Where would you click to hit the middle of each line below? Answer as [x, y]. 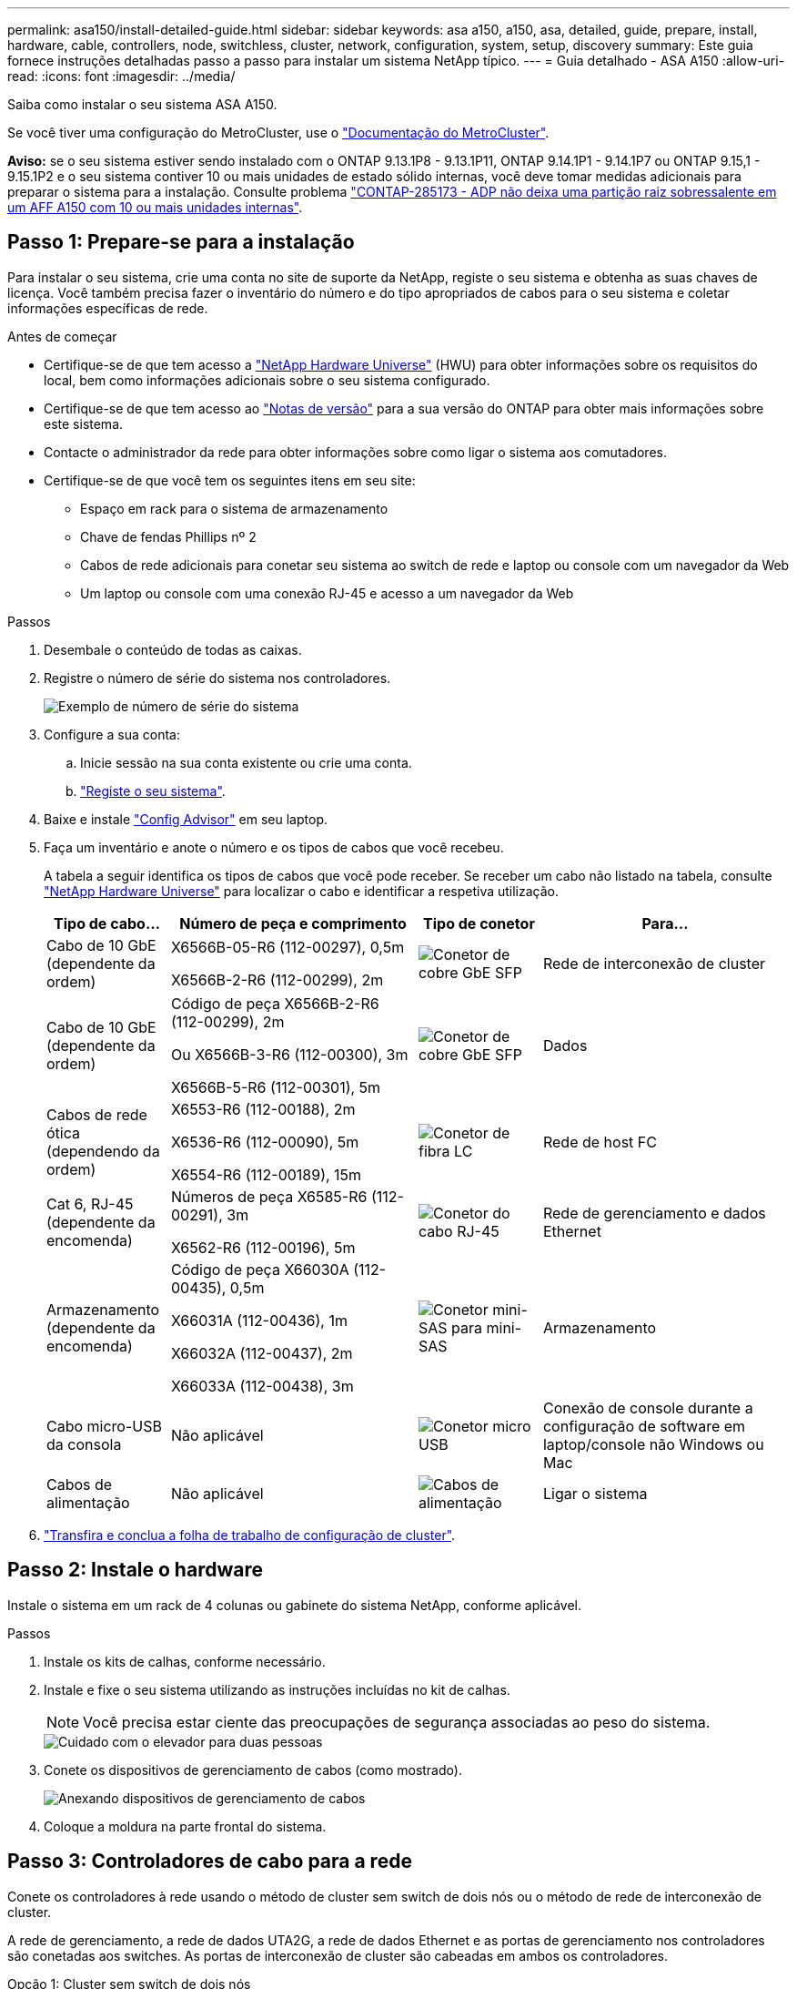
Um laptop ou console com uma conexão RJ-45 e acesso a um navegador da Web [327, 593]
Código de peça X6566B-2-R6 [275, 1003]
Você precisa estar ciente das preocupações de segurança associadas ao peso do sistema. [397, 1722]
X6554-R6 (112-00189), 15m [266, 1174]
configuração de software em [644, 1426]
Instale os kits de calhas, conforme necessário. [185, 1661]
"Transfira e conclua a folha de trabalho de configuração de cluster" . [250, 1535]
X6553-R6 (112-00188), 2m [263, 1109]
